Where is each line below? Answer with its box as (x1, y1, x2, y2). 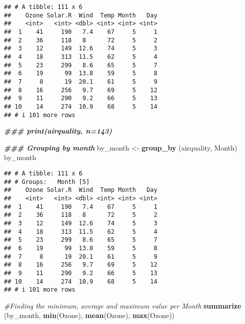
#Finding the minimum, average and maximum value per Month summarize (4, 300, 242, 311)
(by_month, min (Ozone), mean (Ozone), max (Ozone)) (4, 310, 175, 321)
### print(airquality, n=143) (4, 126, 112, 136)
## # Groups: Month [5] (4, 178, 90, 185)
